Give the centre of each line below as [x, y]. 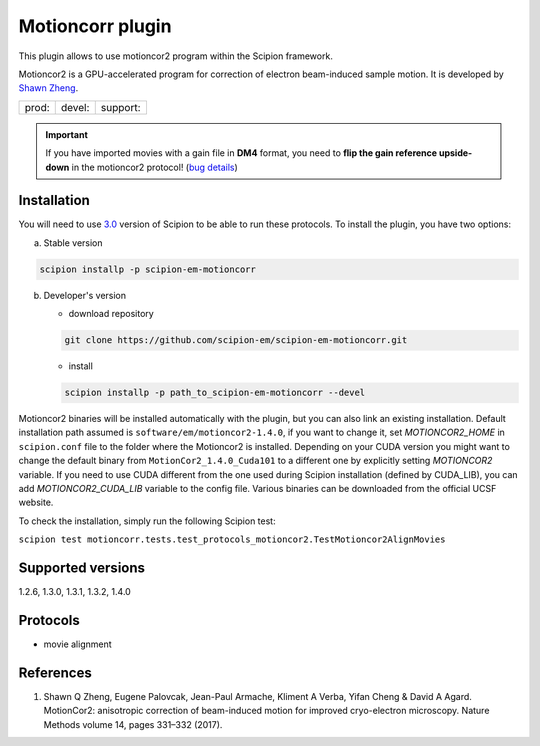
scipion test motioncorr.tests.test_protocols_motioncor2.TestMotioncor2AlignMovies [232, 539]
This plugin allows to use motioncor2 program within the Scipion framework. [176, 56]
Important [67, 134]
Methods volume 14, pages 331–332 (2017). [133, 724]
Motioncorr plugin [95, 26]
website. [36, 502]
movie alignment [77, 644]
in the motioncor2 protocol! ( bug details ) [155, 167]
